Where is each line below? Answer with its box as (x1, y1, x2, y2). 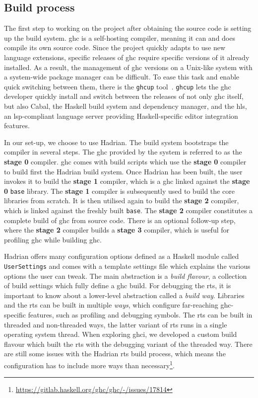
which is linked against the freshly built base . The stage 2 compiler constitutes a (4, 205, 253, 216)
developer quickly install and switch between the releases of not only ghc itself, (4, 91, 244, 101)
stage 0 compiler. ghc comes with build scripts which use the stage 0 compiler (4, 156, 247, 166)
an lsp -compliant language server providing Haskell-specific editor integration (4, 110, 238, 121)
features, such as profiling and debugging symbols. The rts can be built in (28, 310, 253, 320)
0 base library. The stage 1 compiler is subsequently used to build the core (4, 185, 235, 196)
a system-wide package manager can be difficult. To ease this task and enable (4, 72, 240, 82)
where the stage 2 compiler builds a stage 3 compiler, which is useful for (4, 225, 230, 235)
